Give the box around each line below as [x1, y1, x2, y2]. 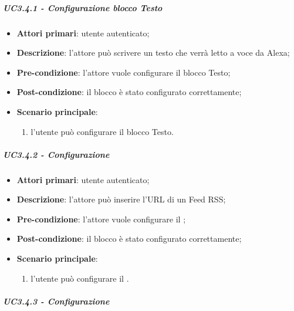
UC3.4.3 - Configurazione [3, 295, 110, 307]
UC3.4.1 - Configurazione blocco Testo [3, 1, 163, 13]
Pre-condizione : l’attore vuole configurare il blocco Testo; [16, 66, 231, 78]
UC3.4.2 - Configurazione [3, 148, 110, 160]
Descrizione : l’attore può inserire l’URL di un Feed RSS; [16, 193, 226, 205]
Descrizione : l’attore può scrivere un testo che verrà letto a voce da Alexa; [16, 46, 290, 59]
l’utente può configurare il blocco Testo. [31, 125, 174, 137]
